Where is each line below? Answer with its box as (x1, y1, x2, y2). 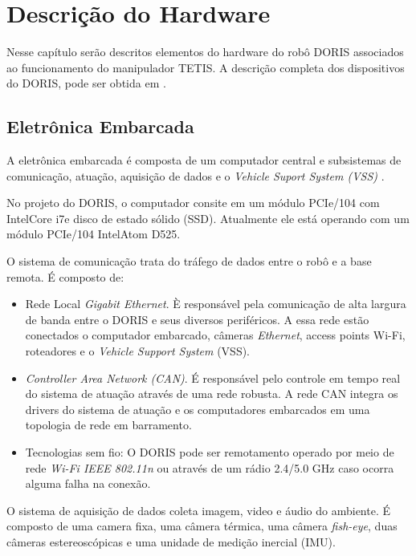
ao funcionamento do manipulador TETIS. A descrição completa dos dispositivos (6, 59, 405, 75)
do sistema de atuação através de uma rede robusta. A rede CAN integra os (25, 385, 398, 402)
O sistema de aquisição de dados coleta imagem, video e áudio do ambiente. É (6, 501, 391, 518)
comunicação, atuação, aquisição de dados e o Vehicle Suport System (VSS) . (6, 167, 385, 184)
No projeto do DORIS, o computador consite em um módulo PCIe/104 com (6, 194, 380, 211)
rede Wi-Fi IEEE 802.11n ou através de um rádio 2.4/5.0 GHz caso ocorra (25, 459, 394, 476)
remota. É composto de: (6, 268, 124, 285)
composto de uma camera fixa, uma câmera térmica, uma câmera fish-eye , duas (6, 517, 398, 534)
